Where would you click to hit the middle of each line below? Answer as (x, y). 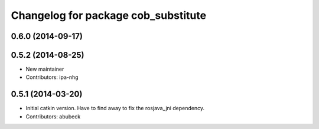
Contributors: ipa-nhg (52, 77)
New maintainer (45, 69)
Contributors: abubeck (53, 116)
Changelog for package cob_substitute (109, 15)
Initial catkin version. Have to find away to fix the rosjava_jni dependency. (115, 108)
